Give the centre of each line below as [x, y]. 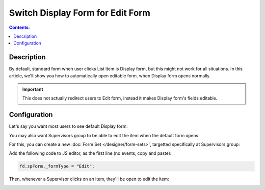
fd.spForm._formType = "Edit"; [57, 166]
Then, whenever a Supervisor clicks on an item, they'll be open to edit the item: [89, 179]
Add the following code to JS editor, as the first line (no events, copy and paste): [90, 153]
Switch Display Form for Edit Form [80, 13]
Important [33, 89]
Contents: [20, 27]
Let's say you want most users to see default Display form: [68, 126]
